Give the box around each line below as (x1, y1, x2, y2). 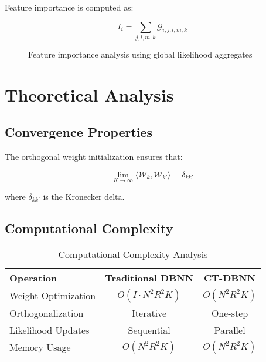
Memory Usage (9, 340, 71, 354)
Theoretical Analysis (5, 82, 174, 106)
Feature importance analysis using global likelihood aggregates (28, 48, 253, 60)
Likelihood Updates (9, 323, 90, 337)
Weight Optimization (9, 289, 96, 303)
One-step (211, 306, 248, 320)
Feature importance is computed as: (5, 1, 134, 13)
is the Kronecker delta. (43, 190, 125, 202)
